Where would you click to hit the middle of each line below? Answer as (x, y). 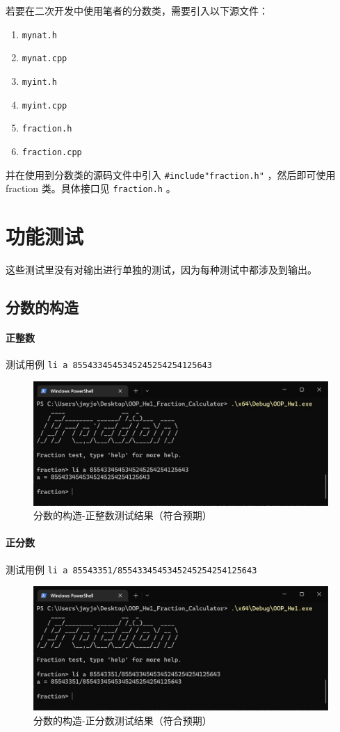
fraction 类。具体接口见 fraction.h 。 (91, 188)
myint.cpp (44, 105)
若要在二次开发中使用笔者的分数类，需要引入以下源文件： (137, 10)
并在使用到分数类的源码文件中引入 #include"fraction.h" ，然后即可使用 (171, 174)
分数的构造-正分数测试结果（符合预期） (123, 720)
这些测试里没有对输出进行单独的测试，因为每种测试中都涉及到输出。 (161, 269)
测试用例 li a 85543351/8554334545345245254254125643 (131, 569)
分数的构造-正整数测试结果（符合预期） (123, 515)
